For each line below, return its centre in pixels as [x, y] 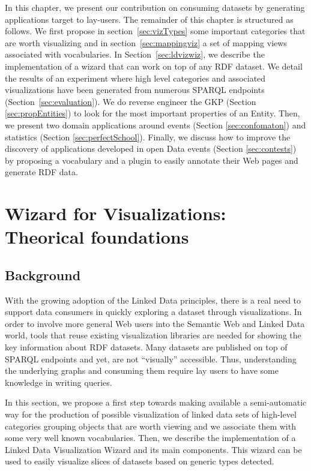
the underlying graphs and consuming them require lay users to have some [142, 370]
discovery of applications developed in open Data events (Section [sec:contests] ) [151, 148]
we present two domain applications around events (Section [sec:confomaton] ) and [155, 124]
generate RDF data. [41, 172]
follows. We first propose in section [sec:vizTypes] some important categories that [155, 31]
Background [43, 274]
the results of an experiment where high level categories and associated [135, 78]
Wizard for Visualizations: [116, 213]
